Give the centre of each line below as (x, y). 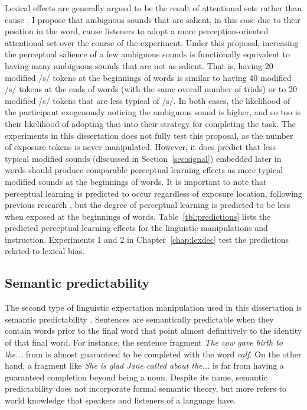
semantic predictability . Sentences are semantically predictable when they (139, 319)
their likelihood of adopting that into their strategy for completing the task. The (151, 123)
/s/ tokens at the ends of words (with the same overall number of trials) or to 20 (151, 89)
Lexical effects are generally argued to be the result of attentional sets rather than (153, 8)
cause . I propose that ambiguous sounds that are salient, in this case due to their (153, 19)
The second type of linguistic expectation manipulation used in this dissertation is (153, 307)
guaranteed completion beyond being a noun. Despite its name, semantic (136, 377)
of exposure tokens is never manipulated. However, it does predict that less (141, 147)
